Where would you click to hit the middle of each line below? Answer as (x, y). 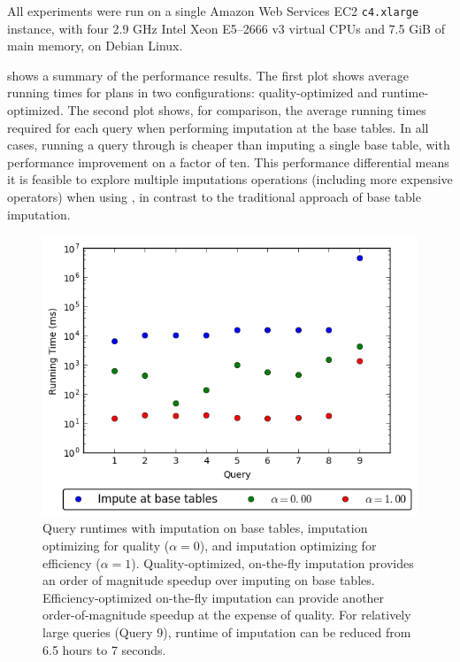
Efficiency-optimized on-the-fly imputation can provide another (214, 597)
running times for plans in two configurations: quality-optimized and (192, 92)
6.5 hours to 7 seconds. (104, 649)
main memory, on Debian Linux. (95, 46)
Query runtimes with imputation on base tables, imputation (205, 528)
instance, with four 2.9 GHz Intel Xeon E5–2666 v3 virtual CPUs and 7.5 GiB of (226, 28)
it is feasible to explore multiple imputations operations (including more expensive (230, 179)
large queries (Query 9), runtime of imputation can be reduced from (227, 632)
